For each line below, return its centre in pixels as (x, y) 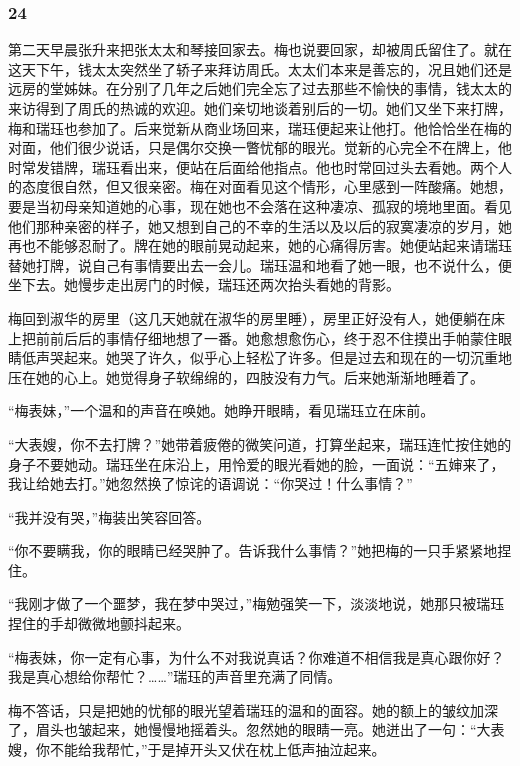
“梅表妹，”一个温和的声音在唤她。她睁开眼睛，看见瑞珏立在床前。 (221, 410)
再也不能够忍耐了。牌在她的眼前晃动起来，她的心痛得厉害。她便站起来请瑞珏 (260, 245)
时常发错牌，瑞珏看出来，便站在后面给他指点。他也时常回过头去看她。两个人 (260, 166)
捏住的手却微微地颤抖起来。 (99, 623)
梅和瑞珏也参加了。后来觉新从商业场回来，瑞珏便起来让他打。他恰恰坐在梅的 (260, 127)
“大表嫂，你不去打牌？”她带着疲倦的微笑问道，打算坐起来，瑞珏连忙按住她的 (260, 443)
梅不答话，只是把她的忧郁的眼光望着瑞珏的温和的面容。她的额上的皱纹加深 (253, 709)
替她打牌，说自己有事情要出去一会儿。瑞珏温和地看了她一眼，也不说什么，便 (260, 264)
